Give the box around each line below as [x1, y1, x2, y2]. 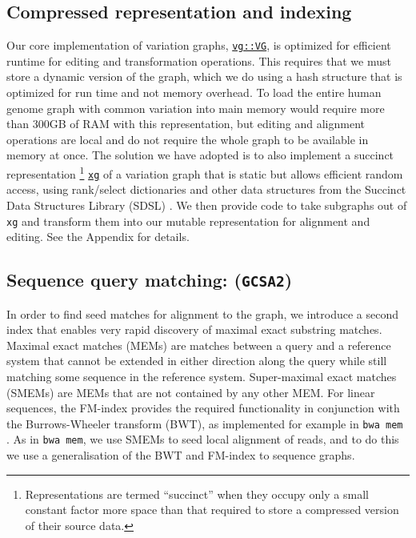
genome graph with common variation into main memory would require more [6, 99, 385, 116]
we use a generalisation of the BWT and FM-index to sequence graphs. [6, 447, 355, 464]
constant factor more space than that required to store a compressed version [25, 501, 399, 518]
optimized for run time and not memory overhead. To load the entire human [6, 84, 382, 101]
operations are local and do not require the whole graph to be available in [6, 130, 369, 147]
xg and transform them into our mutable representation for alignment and [6, 212, 370, 229]
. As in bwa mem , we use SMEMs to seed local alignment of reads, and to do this [6, 431, 399, 448]
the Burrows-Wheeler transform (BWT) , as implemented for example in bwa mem [6, 415, 403, 432]
